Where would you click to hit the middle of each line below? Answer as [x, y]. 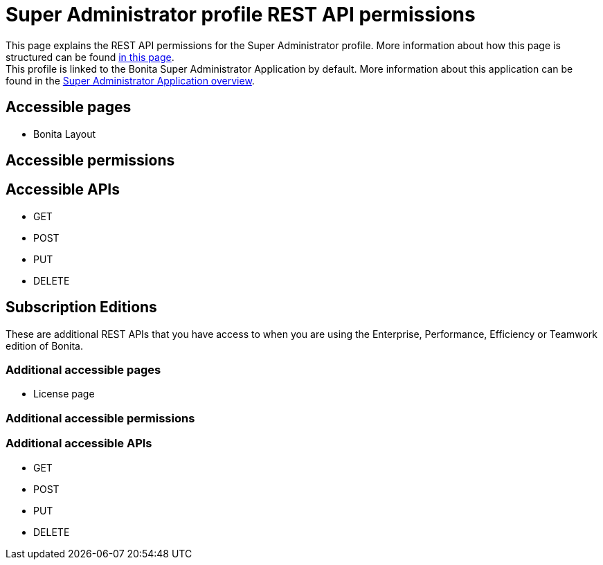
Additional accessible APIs [79, 443]
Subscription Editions [81, 307]
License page [64, 394]
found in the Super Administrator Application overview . [130, 80]
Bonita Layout [65, 134]
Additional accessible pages [83, 370]
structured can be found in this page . [90, 57]
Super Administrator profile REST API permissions [241, 15]
